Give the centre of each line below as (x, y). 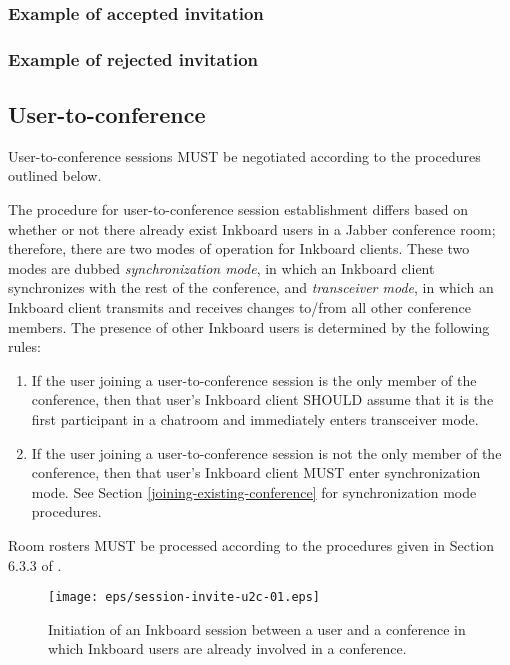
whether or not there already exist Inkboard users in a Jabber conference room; (252, 228)
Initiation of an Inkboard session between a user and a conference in (257, 628)
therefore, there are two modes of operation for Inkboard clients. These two (239, 248)
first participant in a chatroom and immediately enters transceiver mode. (255, 419)
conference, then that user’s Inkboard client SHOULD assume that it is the (262, 399)
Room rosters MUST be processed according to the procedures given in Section (251, 544)
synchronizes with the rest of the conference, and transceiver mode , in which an (251, 287)
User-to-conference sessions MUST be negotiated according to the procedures (244, 155)
